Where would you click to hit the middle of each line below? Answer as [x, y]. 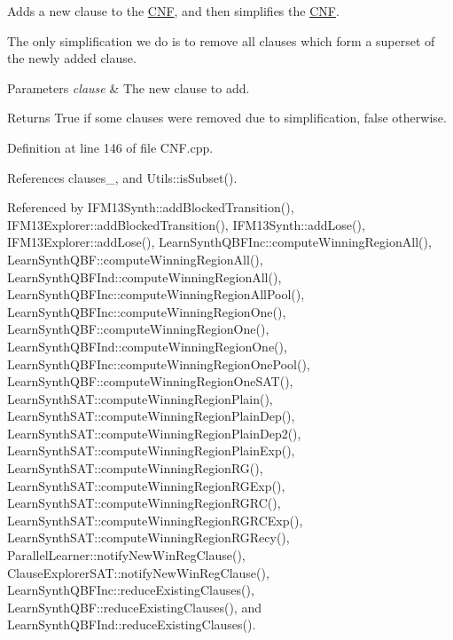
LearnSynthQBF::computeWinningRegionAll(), [135, 259]
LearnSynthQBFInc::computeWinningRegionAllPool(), [156, 294]
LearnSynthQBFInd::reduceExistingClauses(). [132, 624]
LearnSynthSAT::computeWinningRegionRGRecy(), [148, 537]
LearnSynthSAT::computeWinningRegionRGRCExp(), [155, 520]
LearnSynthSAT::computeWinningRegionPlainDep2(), [154, 433]
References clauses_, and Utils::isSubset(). [122, 177]
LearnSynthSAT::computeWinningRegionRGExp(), [146, 485]
